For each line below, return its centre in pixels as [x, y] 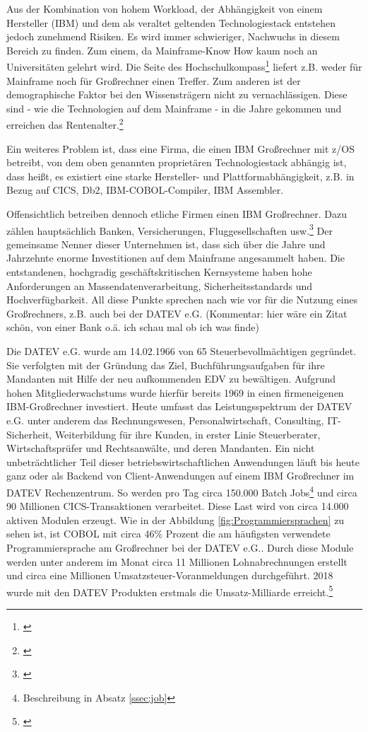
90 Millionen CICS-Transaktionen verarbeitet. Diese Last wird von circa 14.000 [178, 506]
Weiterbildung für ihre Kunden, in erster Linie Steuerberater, [188, 434]
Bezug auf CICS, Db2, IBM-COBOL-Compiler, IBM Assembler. [145, 190]
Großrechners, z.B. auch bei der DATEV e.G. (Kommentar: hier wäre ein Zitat [177, 313]
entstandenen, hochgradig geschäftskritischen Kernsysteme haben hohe [159, 272]
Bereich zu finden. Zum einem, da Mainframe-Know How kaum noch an [162, 50]
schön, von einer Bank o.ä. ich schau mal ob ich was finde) [133, 327]
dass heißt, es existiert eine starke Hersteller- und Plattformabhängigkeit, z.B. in [180, 176]
